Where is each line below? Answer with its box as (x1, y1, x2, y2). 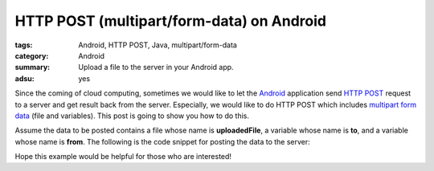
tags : (14, 40, 33, 50)
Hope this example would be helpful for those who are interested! (14, 152, 232, 161)
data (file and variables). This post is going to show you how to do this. (14, 111, 249, 120)
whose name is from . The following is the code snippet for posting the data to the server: (14, 136, 311, 146)
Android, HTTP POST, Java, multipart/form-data (78, 40, 237, 50)
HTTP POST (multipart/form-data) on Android (14, 12, 327, 30)
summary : (14, 63, 51, 72)
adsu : (14, 73, 35, 83)
